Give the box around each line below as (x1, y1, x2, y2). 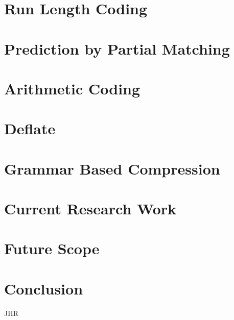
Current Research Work (4, 198, 177, 219)
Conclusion (4, 278, 83, 299)
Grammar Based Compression (4, 158, 220, 179)
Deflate (4, 118, 56, 139)
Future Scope (4, 238, 100, 259)
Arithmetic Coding (4, 78, 141, 99)
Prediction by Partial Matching (4, 38, 230, 59)
